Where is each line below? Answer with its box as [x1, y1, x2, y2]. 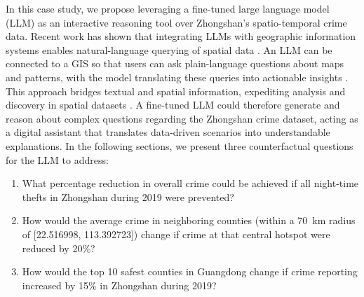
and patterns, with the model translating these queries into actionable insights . [6, 69, 349, 84]
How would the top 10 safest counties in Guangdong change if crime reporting [22, 264, 358, 279]
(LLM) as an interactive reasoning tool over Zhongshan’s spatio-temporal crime [6, 15, 347, 29]
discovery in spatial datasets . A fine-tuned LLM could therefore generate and [6, 97, 340, 112]
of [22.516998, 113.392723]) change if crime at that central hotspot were [22, 226, 330, 241]
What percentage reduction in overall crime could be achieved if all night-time [22, 176, 359, 191]
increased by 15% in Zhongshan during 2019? [22, 277, 217, 292]
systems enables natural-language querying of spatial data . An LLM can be [6, 42, 332, 57]
